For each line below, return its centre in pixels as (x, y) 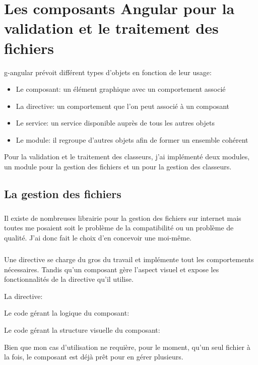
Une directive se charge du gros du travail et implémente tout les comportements (129, 259)
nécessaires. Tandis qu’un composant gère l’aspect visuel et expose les (112, 269)
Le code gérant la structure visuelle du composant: (82, 329)
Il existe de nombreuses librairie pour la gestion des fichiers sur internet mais (123, 218)
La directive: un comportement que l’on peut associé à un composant (123, 106)
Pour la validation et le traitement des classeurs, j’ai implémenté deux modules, (127, 157)
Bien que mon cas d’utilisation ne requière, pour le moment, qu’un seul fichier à (127, 347)
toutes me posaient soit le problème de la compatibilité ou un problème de (119, 228)
